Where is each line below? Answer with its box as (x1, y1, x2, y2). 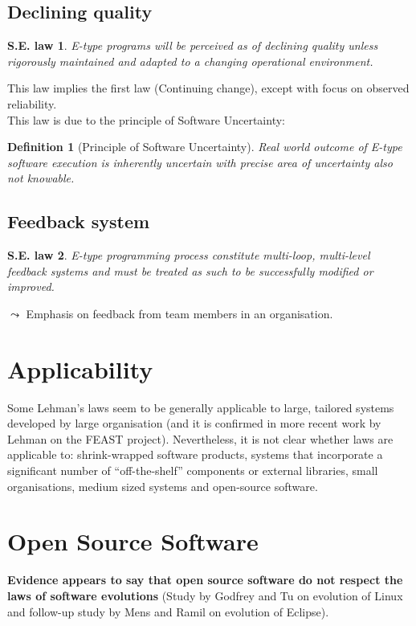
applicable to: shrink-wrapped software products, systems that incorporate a (7, 446, 383, 463)
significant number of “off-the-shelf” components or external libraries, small (7, 462, 378, 479)
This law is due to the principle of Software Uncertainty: (7, 111, 285, 128)
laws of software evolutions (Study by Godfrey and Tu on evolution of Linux (7, 587, 403, 603)
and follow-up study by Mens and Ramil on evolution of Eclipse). (7, 603, 329, 620)
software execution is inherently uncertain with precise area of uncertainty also (7, 153, 393, 170)
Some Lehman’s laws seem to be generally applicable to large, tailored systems (7, 399, 394, 415)
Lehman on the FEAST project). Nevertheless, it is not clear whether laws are (7, 430, 394, 447)
